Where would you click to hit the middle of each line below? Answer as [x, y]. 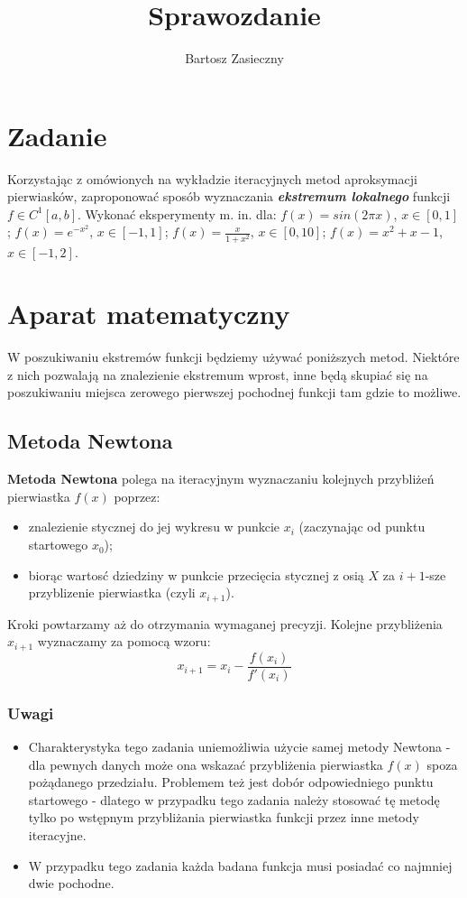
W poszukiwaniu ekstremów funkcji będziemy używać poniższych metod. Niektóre [233, 357]
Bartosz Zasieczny [234, 58]
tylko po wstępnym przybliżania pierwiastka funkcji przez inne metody [224, 817]
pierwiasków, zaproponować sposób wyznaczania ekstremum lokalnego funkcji [229, 196]
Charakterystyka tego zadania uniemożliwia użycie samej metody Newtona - [239, 747]
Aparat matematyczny [149, 314]
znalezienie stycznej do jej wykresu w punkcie [154, 527]
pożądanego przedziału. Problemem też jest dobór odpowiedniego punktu [231, 782]
